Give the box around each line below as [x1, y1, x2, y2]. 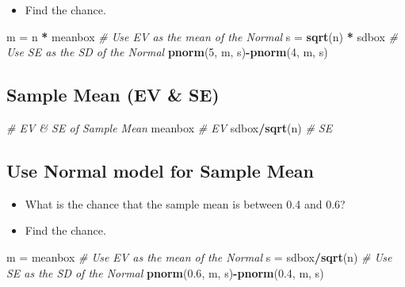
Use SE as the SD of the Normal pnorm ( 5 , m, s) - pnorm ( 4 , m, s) [6, 44, 328, 60]
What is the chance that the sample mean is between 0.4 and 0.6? [25, 195, 346, 212]
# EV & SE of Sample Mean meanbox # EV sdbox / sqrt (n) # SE [6, 119, 333, 136]
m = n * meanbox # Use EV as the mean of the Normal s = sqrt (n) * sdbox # [6, 28, 398, 44]
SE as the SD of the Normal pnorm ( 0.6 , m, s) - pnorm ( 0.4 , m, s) [6, 264, 324, 281]
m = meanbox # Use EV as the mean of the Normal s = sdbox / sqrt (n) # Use [6, 248, 392, 265]
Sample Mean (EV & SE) [6, 82, 220, 107]
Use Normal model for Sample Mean [6, 158, 314, 182]
